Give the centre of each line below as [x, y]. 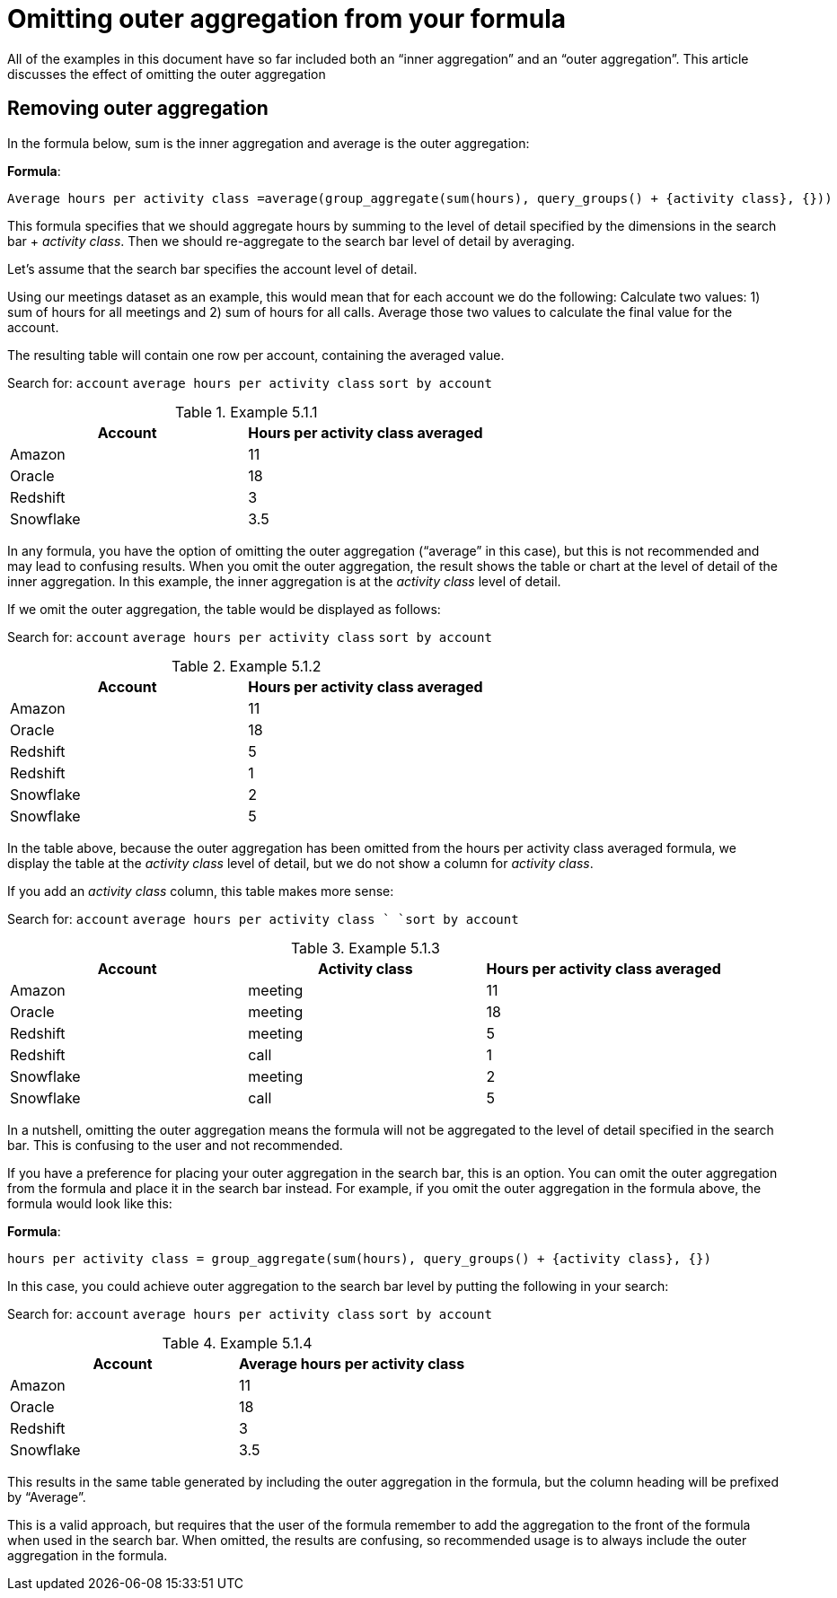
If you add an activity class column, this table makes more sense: [201, 891]
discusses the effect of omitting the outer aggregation [167, 74]
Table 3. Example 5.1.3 [365, 948]
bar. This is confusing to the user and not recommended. [175, 1145]
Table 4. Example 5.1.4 [237, 1343]
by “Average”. [47, 1497]
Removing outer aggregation [138, 109]
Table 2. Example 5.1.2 [247, 666]
